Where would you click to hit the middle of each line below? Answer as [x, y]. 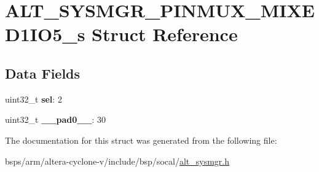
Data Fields [43, 73]
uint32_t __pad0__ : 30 [56, 119]
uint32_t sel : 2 [33, 99]
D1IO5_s [45, 34]
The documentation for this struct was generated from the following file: [141, 140]
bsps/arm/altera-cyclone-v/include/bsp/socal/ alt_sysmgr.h [117, 161]
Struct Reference [165, 34]
